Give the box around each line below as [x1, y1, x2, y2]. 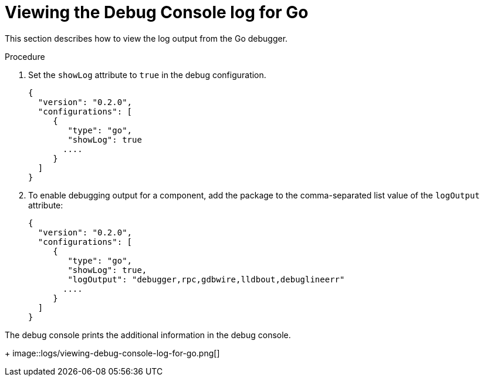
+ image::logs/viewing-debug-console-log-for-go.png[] [5, 348, 220, 358]
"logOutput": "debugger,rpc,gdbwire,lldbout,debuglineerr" [67, 274, 345, 284]
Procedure [5, 51, 45, 62]
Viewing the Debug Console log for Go [5, 2, 309, 22]
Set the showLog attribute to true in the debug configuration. [28, 69, 266, 80]
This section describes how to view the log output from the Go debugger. [5, 33, 288, 43]
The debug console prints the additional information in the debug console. [5, 329, 291, 340]
